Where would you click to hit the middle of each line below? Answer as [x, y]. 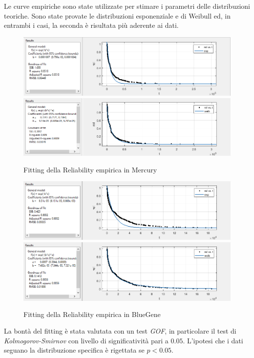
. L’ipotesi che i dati [213, 340]
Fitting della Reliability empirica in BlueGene [92, 314]
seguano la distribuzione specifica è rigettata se [74, 350]
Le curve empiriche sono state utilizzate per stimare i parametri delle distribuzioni [127, 6]
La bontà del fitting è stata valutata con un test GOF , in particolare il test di [120, 331]
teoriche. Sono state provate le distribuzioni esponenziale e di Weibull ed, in [117, 15]
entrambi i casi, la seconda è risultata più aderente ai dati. [91, 25]
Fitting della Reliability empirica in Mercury [90, 169]
